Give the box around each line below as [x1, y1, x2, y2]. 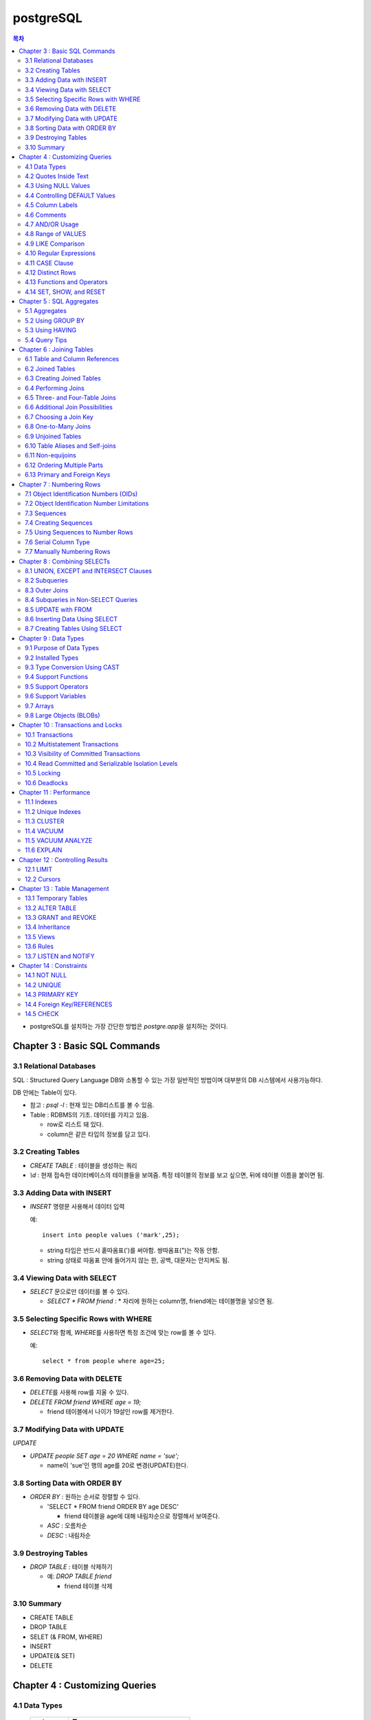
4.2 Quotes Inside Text [25, 172, 89, 180]
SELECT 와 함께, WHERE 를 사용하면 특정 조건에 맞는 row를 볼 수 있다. [30, 1329, 216, 1337]
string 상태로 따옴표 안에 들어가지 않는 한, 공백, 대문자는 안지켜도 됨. [47, 1256, 229, 1264]
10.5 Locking [25, 769, 61, 777]
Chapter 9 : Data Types [19, 634, 85, 643]
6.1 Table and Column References [25, 355, 120, 363]
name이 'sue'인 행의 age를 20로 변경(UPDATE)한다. [47, 1461, 189, 1470]
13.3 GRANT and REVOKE [25, 914, 97, 922]
